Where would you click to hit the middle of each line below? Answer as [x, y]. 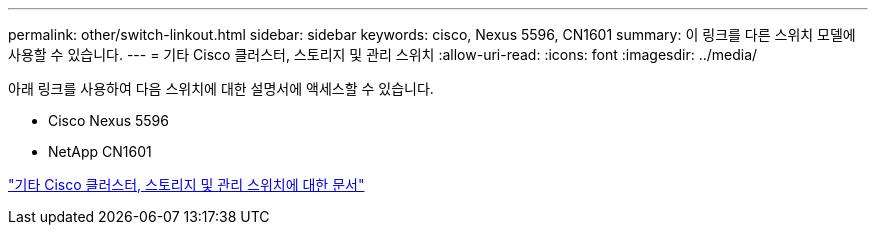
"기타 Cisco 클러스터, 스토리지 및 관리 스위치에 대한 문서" [186, 184]
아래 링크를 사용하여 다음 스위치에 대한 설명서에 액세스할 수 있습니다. [221, 88]
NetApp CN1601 [100, 151]
